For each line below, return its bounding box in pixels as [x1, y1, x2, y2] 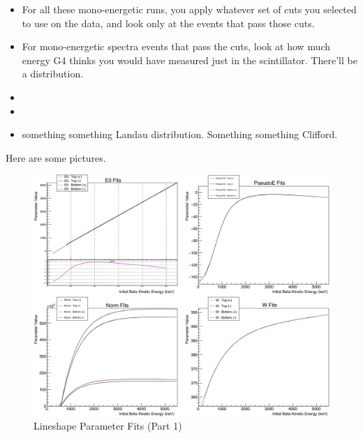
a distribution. [22, 66, 84, 81]
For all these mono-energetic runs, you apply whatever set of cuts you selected [22, 2, 357, 16]
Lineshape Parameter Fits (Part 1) [34, 418, 182, 433]
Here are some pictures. [6, 150, 106, 165]
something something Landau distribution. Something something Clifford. [22, 127, 338, 142]
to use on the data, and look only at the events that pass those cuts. [22, 15, 315, 30]
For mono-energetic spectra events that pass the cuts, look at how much [22, 39, 331, 54]
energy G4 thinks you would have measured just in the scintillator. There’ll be [22, 52, 357, 67]
